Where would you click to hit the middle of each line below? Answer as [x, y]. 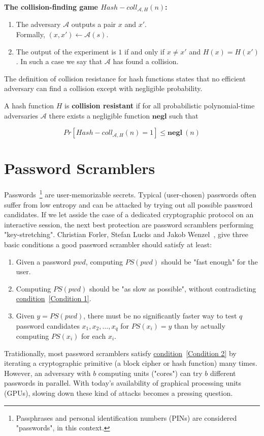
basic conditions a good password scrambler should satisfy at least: [108, 244]
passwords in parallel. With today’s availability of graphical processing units [123, 383]
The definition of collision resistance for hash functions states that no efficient [125, 78]
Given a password [43, 261]
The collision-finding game [51, 7]
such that [184, 115]
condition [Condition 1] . [54, 298]
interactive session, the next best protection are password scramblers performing [129, 224]
